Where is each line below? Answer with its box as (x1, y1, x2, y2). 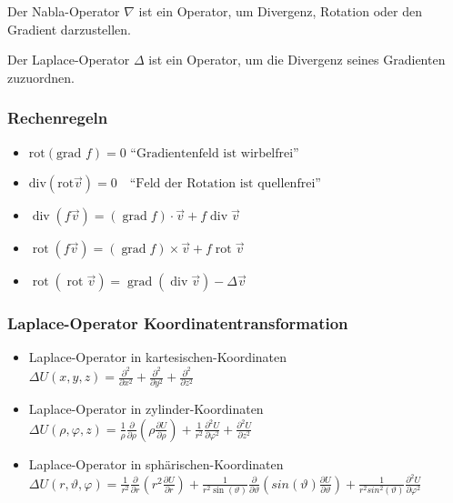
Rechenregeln (7, 106, 108, 129)
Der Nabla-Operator (7, 2, 120, 20)
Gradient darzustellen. (7, 19, 131, 38)
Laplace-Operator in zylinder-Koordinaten (28, 399, 264, 418)
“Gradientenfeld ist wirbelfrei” (130, 146, 299, 160)
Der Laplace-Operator (7, 50, 130, 69)
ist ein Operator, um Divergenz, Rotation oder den (138, 2, 422, 20)
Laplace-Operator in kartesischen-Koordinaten (28, 347, 287, 367)
